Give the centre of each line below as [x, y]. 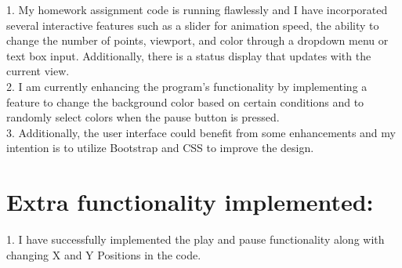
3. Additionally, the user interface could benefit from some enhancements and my [201, 132]
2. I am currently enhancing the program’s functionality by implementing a [187, 86]
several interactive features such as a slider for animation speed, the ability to [193, 25]
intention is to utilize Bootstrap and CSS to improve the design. [160, 148]
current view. [38, 71]
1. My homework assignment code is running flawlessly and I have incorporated [197, 9]
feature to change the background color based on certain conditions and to [185, 101]
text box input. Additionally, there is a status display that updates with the [189, 55]
